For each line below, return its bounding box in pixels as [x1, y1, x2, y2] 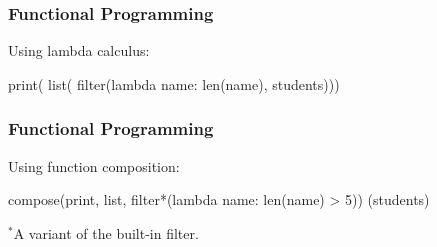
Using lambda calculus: [8, 40, 150, 61]
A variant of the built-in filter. [13, 222, 199, 243]
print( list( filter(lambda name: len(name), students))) [8, 73, 340, 94]
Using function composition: [8, 155, 180, 176]
